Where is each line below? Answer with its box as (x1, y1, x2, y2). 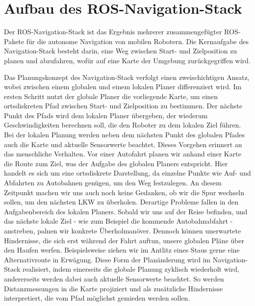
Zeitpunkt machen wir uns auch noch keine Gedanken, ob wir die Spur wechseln (4, 187, 244, 197)
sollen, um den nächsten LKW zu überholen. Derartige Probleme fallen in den (4, 197, 239, 207)
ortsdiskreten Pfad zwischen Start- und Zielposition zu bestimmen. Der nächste (4, 101, 242, 111)
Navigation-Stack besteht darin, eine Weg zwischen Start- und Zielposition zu (4, 46, 237, 56)
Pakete (4, 36, 25, 46)
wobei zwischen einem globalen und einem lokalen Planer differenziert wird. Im (4, 81, 242, 92)
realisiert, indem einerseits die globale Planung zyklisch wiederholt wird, (23, 264, 239, 274)
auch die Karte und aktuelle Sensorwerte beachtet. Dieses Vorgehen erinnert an (4, 139, 242, 149)
